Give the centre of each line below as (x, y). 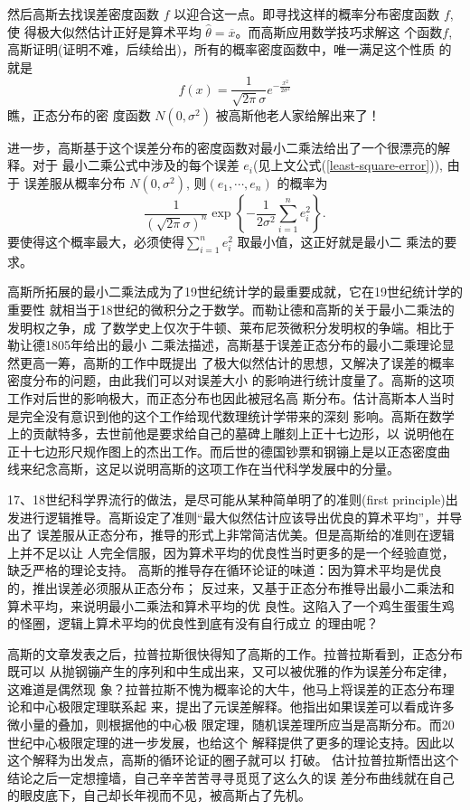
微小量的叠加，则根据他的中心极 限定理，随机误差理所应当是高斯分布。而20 (231, 725)
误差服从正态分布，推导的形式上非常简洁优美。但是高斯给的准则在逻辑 (245, 535)
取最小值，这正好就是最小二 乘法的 (341, 242)
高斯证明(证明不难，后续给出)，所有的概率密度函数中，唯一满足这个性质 (221, 49)
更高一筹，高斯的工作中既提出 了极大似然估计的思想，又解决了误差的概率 (237, 362)
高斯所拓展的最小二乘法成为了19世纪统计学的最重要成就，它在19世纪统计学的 (235, 292)
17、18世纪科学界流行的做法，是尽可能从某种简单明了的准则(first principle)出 (233, 499)
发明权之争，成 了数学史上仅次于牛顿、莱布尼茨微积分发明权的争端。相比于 (231, 327)
